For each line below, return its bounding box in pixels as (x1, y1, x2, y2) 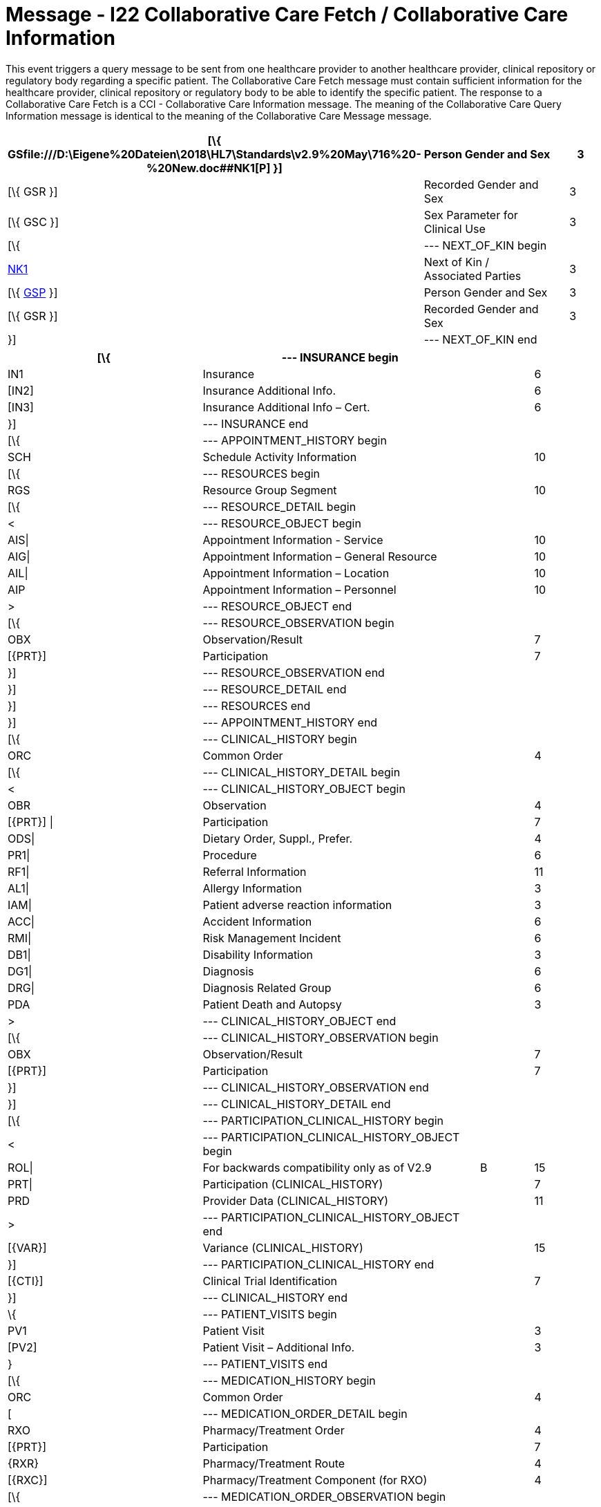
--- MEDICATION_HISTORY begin (202, 1373, 376, 1387)
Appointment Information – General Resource (202, 549, 437, 563)
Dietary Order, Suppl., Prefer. (202, 831, 353, 845)
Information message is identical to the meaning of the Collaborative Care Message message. (6, 109, 432, 122)
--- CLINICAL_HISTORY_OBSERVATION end (202, 1080, 429, 1094)
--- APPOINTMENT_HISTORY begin (202, 433, 387, 447)
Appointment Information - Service (202, 532, 383, 547)
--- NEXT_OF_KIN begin (423, 238, 547, 252)
